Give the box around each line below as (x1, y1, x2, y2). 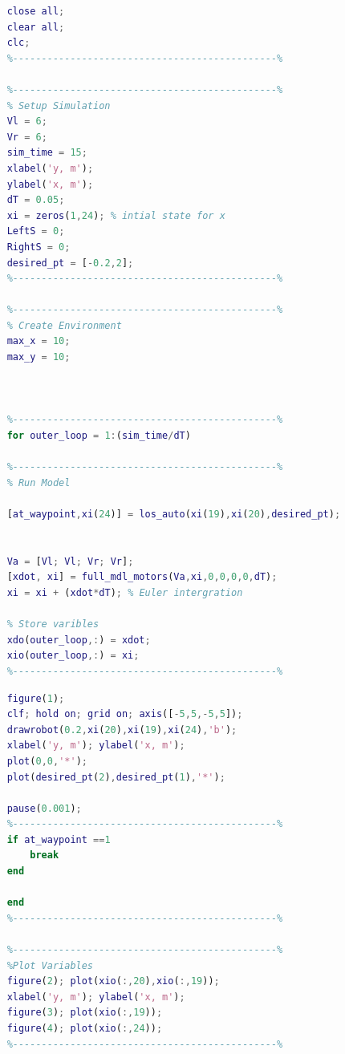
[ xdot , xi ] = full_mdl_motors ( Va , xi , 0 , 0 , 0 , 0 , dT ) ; (6, 571, 278, 583)
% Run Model (6, 476, 71, 488)
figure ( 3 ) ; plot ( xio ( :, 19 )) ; (6, 1007, 163, 1019)
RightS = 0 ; (6, 241, 71, 253)
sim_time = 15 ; (6, 147, 87, 159)
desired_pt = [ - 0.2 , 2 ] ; (6, 257, 134, 269)
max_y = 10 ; (6, 351, 71, 363)
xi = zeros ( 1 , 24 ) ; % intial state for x (6, 209, 225, 221)
